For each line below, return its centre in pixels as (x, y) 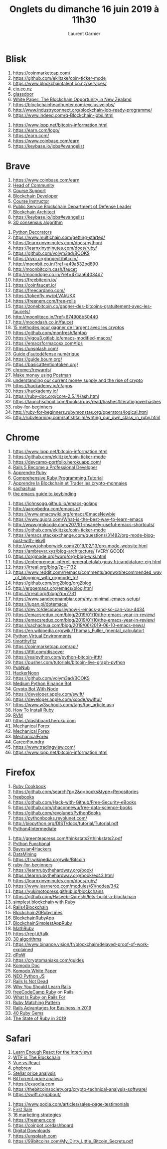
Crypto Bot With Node (36, 688)
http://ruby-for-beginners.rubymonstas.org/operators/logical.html (80, 412)
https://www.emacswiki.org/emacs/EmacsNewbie (64, 514)
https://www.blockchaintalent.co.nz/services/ (60, 83)
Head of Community (34, 185)
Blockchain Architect (34, 212)
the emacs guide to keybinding (45, 493)
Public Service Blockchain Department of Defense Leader (72, 206)
